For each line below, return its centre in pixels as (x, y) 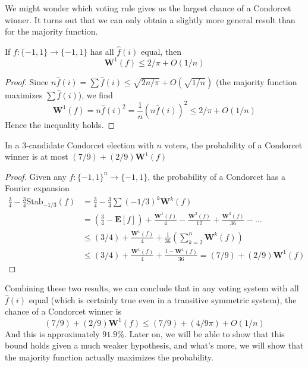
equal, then (161, 51)
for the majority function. (51, 31)
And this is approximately (52, 333)
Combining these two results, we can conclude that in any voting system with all (152, 288)
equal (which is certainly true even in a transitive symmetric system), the (163, 299)
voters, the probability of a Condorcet (233, 144)
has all (102, 51)
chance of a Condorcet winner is (63, 311)
